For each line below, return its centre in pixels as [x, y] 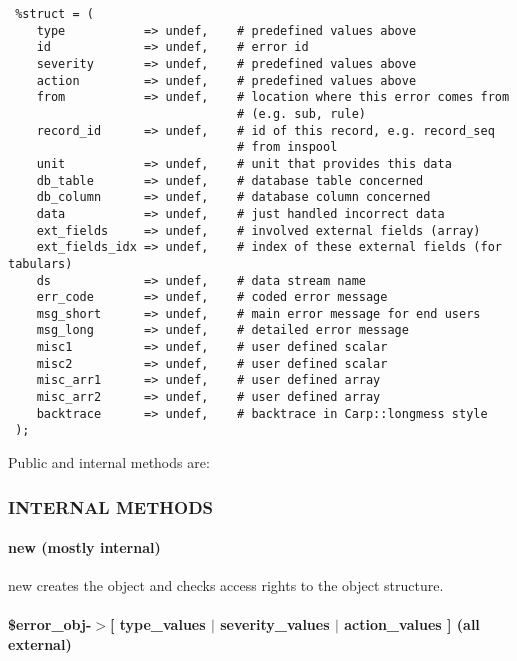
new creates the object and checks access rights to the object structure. [226, 585]
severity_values [275, 624]
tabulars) [40, 263]
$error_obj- [50, 624]
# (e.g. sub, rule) [301, 113]
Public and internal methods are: [109, 462]
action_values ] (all [412, 624]
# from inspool [287, 147]
